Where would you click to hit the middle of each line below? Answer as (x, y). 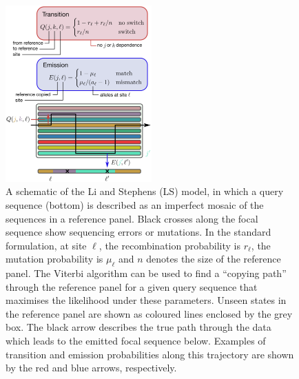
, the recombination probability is (169, 245)
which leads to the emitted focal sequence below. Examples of (136, 341)
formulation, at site (46, 245)
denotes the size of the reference (214, 259)
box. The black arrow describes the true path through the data (138, 327)
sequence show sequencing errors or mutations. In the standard (138, 232)
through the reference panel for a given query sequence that (132, 286)
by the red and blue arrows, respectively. (91, 368)
